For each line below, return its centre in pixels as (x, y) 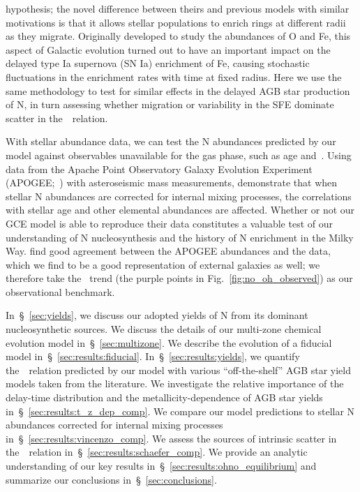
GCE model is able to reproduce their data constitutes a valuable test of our (169, 223)
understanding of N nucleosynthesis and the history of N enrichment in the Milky (180, 237)
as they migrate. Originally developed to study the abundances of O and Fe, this (178, 36)
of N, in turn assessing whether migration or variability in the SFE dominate (170, 104)
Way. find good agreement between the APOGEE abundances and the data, (168, 251)
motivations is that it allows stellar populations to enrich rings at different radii (176, 22)
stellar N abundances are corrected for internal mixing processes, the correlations (179, 196)
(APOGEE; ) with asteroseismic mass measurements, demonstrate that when (172, 182)
